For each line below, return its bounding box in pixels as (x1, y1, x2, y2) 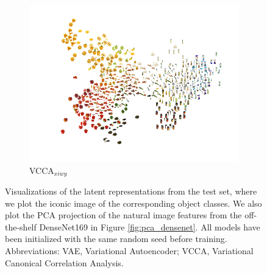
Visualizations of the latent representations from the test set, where (5, 185, 257, 198)
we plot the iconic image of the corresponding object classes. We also (5, 196, 262, 209)
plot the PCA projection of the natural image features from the (5, 209, 242, 221)
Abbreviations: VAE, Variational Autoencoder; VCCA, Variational (5, 244, 254, 257)
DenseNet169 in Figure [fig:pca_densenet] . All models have (39, 220, 260, 233)
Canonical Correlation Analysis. (5, 256, 124, 269)
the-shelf (5, 220, 37, 233)
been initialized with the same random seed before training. (5, 232, 227, 245)
